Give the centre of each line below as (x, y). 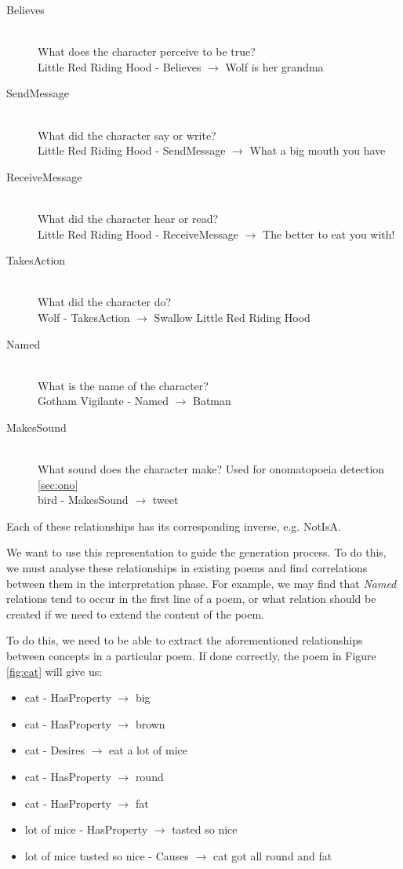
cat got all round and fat (272, 855)
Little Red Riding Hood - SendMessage (132, 150)
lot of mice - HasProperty (86, 829)
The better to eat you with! (329, 234)
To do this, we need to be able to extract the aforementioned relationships (185, 640)
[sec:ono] (58, 484)
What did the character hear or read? (128, 218)
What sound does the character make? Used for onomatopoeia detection (211, 469)
